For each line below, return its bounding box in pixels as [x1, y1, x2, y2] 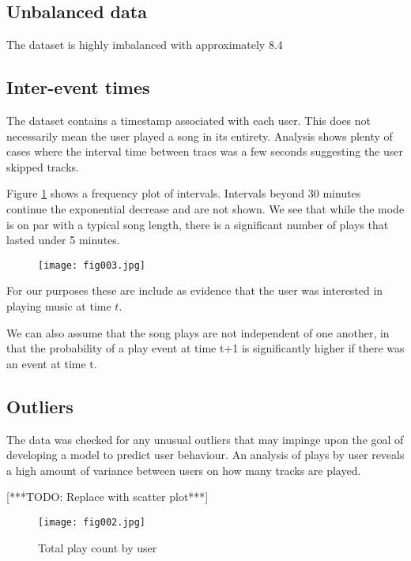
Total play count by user [38, 539, 157, 555]
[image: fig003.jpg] [38, 259, 146, 271]
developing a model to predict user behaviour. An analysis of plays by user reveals [6, 446, 405, 463]
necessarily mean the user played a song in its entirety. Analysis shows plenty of [6, 127, 393, 144]
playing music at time [6, 298, 111, 314]
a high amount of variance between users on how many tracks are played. [6, 461, 361, 478]
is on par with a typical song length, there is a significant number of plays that [6, 216, 389, 232]
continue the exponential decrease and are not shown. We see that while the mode [6, 200, 405, 216]
